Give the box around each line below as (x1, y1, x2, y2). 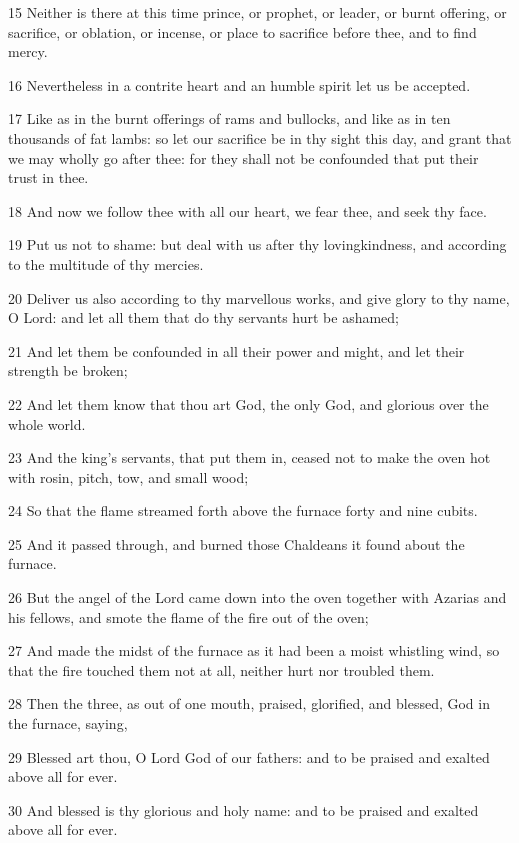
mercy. (8, 41, 48, 62)
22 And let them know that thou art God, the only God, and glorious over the (8, 393, 489, 414)
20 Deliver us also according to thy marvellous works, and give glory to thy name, (8, 287, 510, 308)
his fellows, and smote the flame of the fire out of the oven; (8, 606, 369, 627)
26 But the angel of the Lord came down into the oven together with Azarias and (8, 587, 507, 608)
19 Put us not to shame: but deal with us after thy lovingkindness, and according (8, 234, 507, 255)
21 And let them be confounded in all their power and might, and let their (8, 340, 465, 361)
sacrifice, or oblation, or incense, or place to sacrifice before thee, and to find (8, 21, 477, 42)
